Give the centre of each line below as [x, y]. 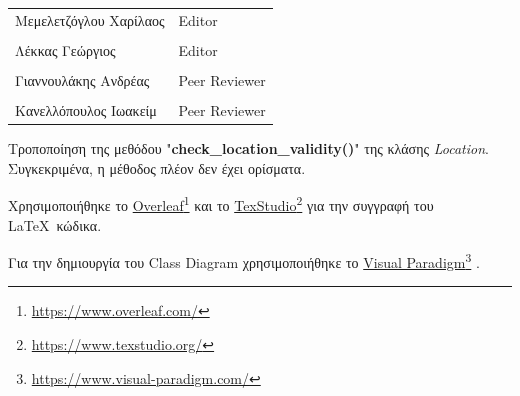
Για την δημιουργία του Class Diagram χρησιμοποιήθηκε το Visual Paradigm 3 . [244, 260]
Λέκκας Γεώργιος [65, 49]
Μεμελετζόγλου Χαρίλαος [90, 19]
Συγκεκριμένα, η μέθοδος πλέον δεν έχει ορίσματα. [157, 167]
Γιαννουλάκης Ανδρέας [82, 79]
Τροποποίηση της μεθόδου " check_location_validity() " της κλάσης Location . [248, 148]
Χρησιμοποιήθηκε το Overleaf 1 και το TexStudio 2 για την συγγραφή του [221, 203]
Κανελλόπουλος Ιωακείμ [86, 110]
